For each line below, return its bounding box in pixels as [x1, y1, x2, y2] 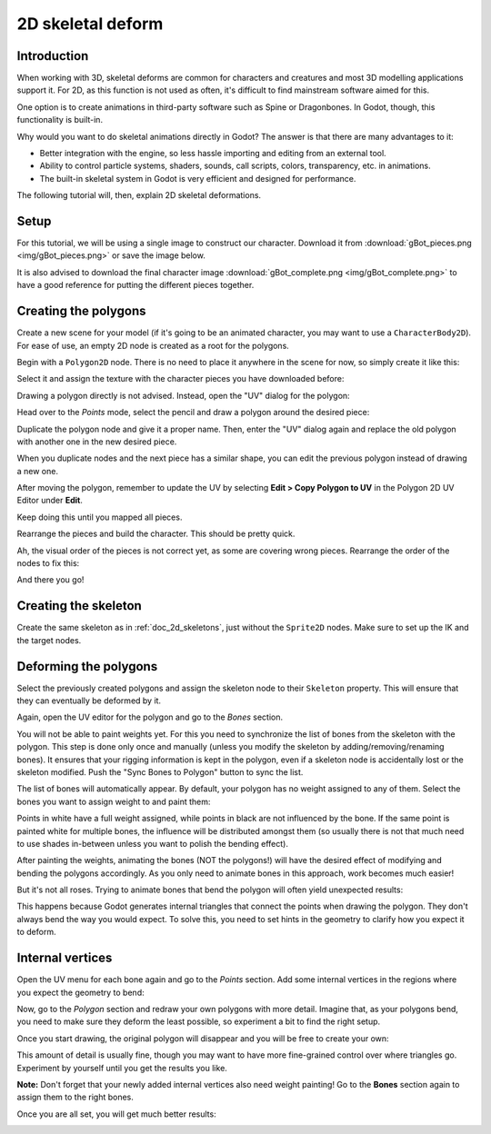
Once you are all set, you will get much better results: [16, 1109, 217, 1119]
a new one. [16, 465, 59, 476]
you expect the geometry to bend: [16, 987, 145, 998]
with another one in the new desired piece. [16, 436, 177, 447]
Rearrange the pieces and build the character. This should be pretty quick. [16, 528, 296, 540]
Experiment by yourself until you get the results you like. [16, 1062, 227, 1073]
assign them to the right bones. [16, 1091, 134, 1103]
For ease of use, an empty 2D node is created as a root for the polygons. [16, 340, 290, 351]
